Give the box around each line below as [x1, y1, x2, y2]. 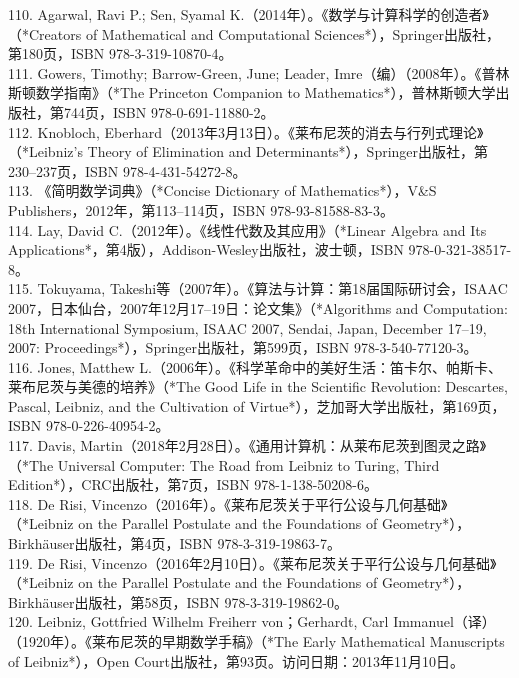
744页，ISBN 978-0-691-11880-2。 [63, 101, 275, 122]
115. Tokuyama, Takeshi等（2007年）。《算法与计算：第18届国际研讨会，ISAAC [8, 278, 508, 299]
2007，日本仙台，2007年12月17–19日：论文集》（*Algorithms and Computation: [8, 297, 508, 318]
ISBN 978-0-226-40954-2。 [8, 415, 170, 436]
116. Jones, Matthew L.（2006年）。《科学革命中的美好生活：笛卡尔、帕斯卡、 [8, 356, 502, 377]
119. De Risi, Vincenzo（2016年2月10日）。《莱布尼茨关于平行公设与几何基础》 [8, 552, 497, 573]
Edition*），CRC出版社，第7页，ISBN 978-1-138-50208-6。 [8, 474, 379, 495]
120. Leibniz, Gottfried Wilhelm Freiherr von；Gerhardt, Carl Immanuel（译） [8, 611, 496, 632]
